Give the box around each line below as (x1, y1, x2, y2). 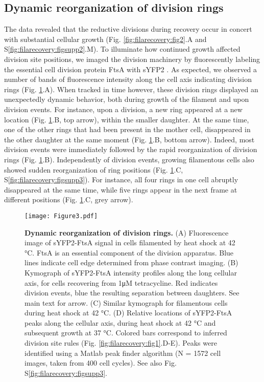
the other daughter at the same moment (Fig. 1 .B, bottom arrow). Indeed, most (4, 134, 255, 144)
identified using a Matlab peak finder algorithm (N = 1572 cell (25, 347, 221, 358)
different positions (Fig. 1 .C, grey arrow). (4, 194, 133, 205)
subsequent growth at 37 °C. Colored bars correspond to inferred (25, 327, 227, 338)
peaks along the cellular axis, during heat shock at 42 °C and (25, 317, 216, 328)
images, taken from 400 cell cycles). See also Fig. (25, 357, 177, 368)
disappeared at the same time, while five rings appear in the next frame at (4, 184, 237, 195)
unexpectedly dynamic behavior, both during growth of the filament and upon (4, 94, 249, 104)
